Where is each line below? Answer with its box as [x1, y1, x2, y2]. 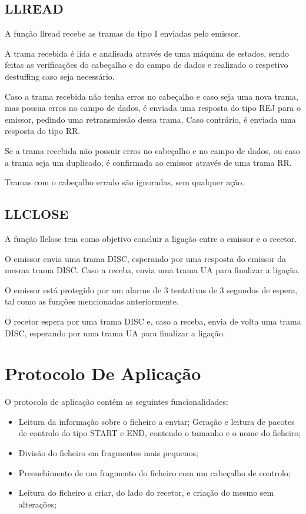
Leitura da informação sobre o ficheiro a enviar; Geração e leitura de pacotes [18, 415, 295, 427]
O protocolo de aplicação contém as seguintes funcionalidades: [5, 395, 228, 408]
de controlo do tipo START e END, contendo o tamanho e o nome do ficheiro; [18, 427, 301, 439]
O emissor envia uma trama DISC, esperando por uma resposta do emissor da [5, 252, 287, 264]
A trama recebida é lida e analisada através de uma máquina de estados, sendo [5, 47, 290, 59]
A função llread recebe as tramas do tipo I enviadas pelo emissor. [5, 27, 241, 40]
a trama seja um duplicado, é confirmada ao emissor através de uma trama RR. [5, 156, 292, 168]
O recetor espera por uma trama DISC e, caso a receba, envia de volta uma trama [5, 315, 301, 327]
